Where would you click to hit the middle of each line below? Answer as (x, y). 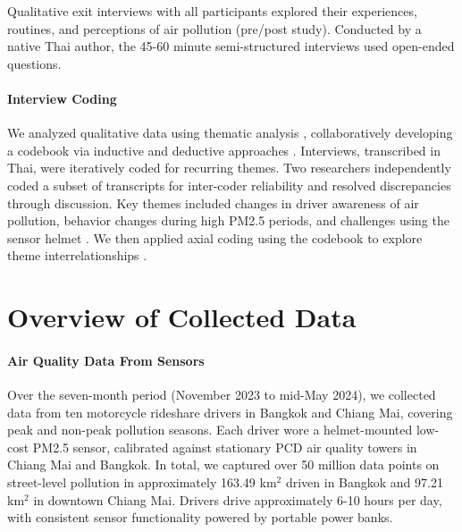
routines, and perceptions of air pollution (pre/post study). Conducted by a (214, 28)
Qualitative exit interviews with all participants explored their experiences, (212, 11)
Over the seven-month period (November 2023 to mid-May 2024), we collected (222, 395)
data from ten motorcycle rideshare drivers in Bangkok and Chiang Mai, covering (230, 412)
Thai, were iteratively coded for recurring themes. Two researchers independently (229, 168)
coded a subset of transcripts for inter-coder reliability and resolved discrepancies (229, 185)
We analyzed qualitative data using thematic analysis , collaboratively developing (230, 133)
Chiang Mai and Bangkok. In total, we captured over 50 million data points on (223, 464)
